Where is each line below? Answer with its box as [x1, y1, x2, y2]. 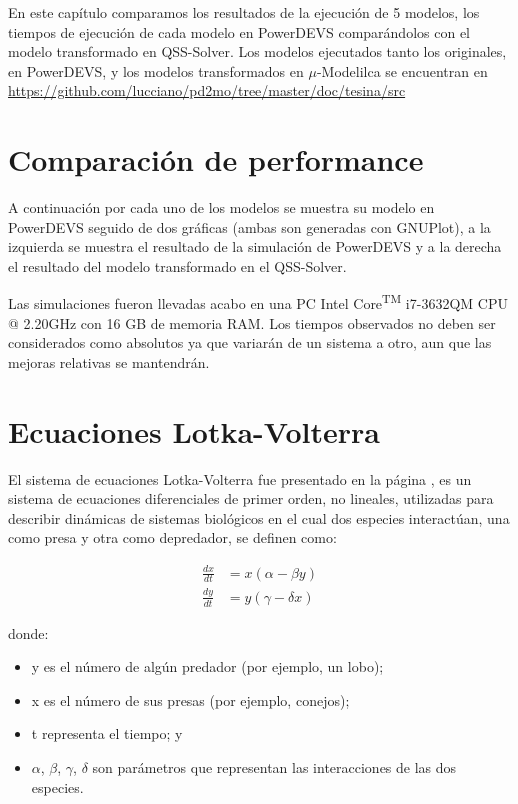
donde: [8, 622, 49, 643]
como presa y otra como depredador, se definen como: [8, 527, 337, 548]
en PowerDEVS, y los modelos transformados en [8, 60, 304, 81]
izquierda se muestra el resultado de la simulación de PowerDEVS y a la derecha [8, 236, 502, 257]
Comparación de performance [8, 139, 424, 180]
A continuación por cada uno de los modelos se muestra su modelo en [8, 197, 435, 218]
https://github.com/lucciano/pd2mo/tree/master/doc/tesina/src [8, 80, 406, 101]
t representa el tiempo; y [31, 723, 183, 744]
